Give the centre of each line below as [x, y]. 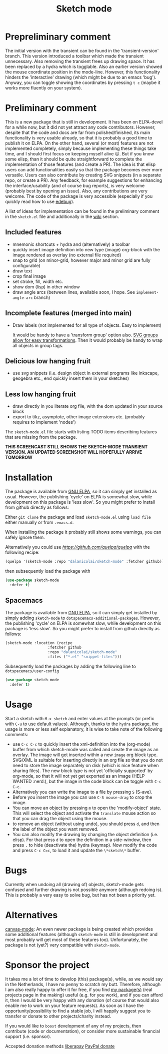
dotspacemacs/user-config [32, 671]
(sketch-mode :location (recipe [39, 643]
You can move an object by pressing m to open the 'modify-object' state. [87, 808]
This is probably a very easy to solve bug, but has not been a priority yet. [80, 895]
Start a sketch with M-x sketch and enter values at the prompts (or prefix [80, 718]
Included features [33, 232]
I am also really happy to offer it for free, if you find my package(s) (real [79, 990]
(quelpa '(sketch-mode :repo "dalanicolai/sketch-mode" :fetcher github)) [85, 562]
